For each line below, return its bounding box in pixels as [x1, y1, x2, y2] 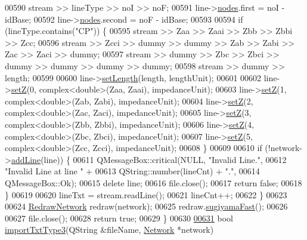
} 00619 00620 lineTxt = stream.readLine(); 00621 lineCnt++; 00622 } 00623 [5, 188, 287, 201]
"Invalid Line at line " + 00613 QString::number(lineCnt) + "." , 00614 [5, 165, 260, 177]
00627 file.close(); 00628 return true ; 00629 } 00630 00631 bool [5, 211, 233, 224]
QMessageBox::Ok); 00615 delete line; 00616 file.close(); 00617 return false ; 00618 [5, 176, 302, 189]
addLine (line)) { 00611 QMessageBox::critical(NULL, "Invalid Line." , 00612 [11, 153, 287, 165]
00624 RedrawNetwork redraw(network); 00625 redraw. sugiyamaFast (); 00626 [5, 200, 288, 213]
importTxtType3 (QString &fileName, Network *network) [5, 223, 214, 236]
